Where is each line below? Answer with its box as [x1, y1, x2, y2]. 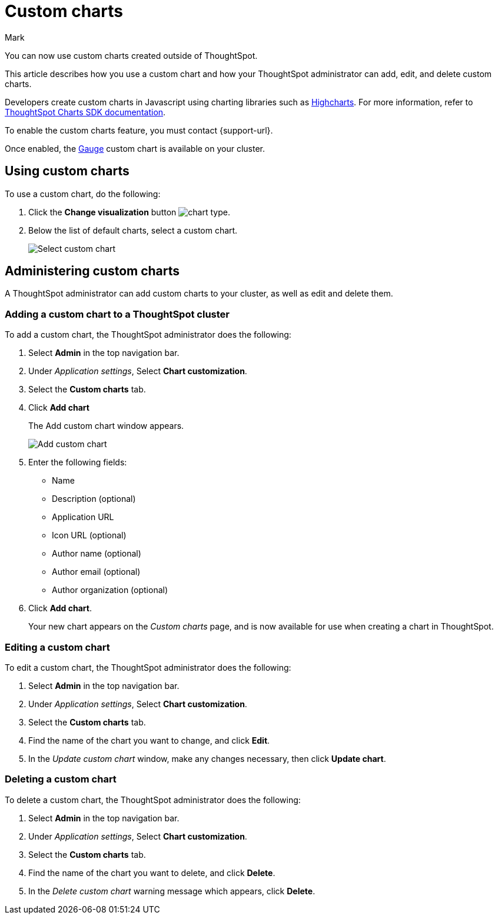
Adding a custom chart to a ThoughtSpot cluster [5, 308, 230, 320]
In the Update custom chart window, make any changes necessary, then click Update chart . [28, 753, 386, 764]
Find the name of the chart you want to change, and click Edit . [28, 735, 270, 745]
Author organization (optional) [52, 585, 168, 595]
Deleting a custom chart [5, 773, 117, 785]
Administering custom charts [5, 264, 180, 279]
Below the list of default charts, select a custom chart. [28, 225, 238, 235]
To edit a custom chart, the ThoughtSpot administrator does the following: [5, 662, 291, 672]
